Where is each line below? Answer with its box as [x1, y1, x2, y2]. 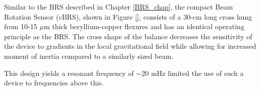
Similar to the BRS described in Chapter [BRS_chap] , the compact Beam [4, 2, 233, 12]
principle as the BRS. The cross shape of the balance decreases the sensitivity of [4, 31, 252, 41]
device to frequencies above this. [4, 77, 104, 88]
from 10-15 [4, 21, 37, 32]
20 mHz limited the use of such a [141, 67, 244, 78]
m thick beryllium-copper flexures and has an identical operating [43, 21, 244, 32]
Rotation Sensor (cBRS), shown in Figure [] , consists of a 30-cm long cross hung [4, 11, 252, 22]
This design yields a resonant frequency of [4, 67, 134, 78]
